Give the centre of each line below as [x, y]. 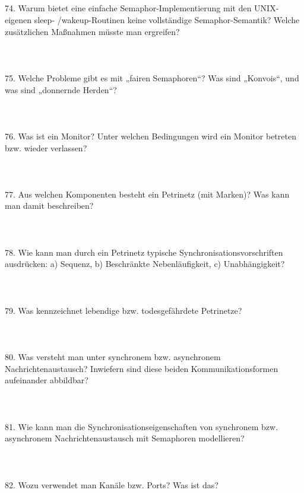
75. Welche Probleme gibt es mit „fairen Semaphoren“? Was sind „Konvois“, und [152, 77]
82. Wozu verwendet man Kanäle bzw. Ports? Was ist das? [112, 484]
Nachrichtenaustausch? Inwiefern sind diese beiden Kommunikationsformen [142, 368]
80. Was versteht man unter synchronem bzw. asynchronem [113, 357]
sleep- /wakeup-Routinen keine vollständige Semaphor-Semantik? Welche [167, 19]
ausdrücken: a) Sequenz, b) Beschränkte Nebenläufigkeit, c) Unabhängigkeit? [145, 264]
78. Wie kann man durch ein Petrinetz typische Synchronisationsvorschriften [144, 252]
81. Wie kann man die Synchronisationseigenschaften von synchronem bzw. [142, 426]
